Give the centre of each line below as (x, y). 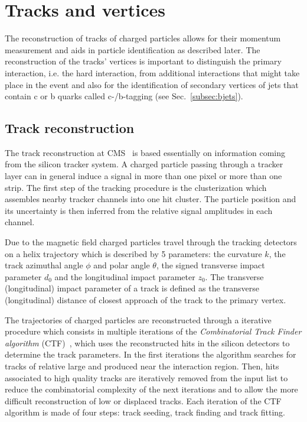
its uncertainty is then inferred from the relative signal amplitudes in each (139, 210)
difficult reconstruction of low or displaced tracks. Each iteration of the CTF (143, 400)
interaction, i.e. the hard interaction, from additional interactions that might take (152, 72)
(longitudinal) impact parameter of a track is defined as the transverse (132, 288)
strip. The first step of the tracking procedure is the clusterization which (136, 187)
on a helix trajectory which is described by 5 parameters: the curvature (133, 253)
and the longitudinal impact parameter (125, 276)
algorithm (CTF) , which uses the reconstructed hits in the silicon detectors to (147, 343)
